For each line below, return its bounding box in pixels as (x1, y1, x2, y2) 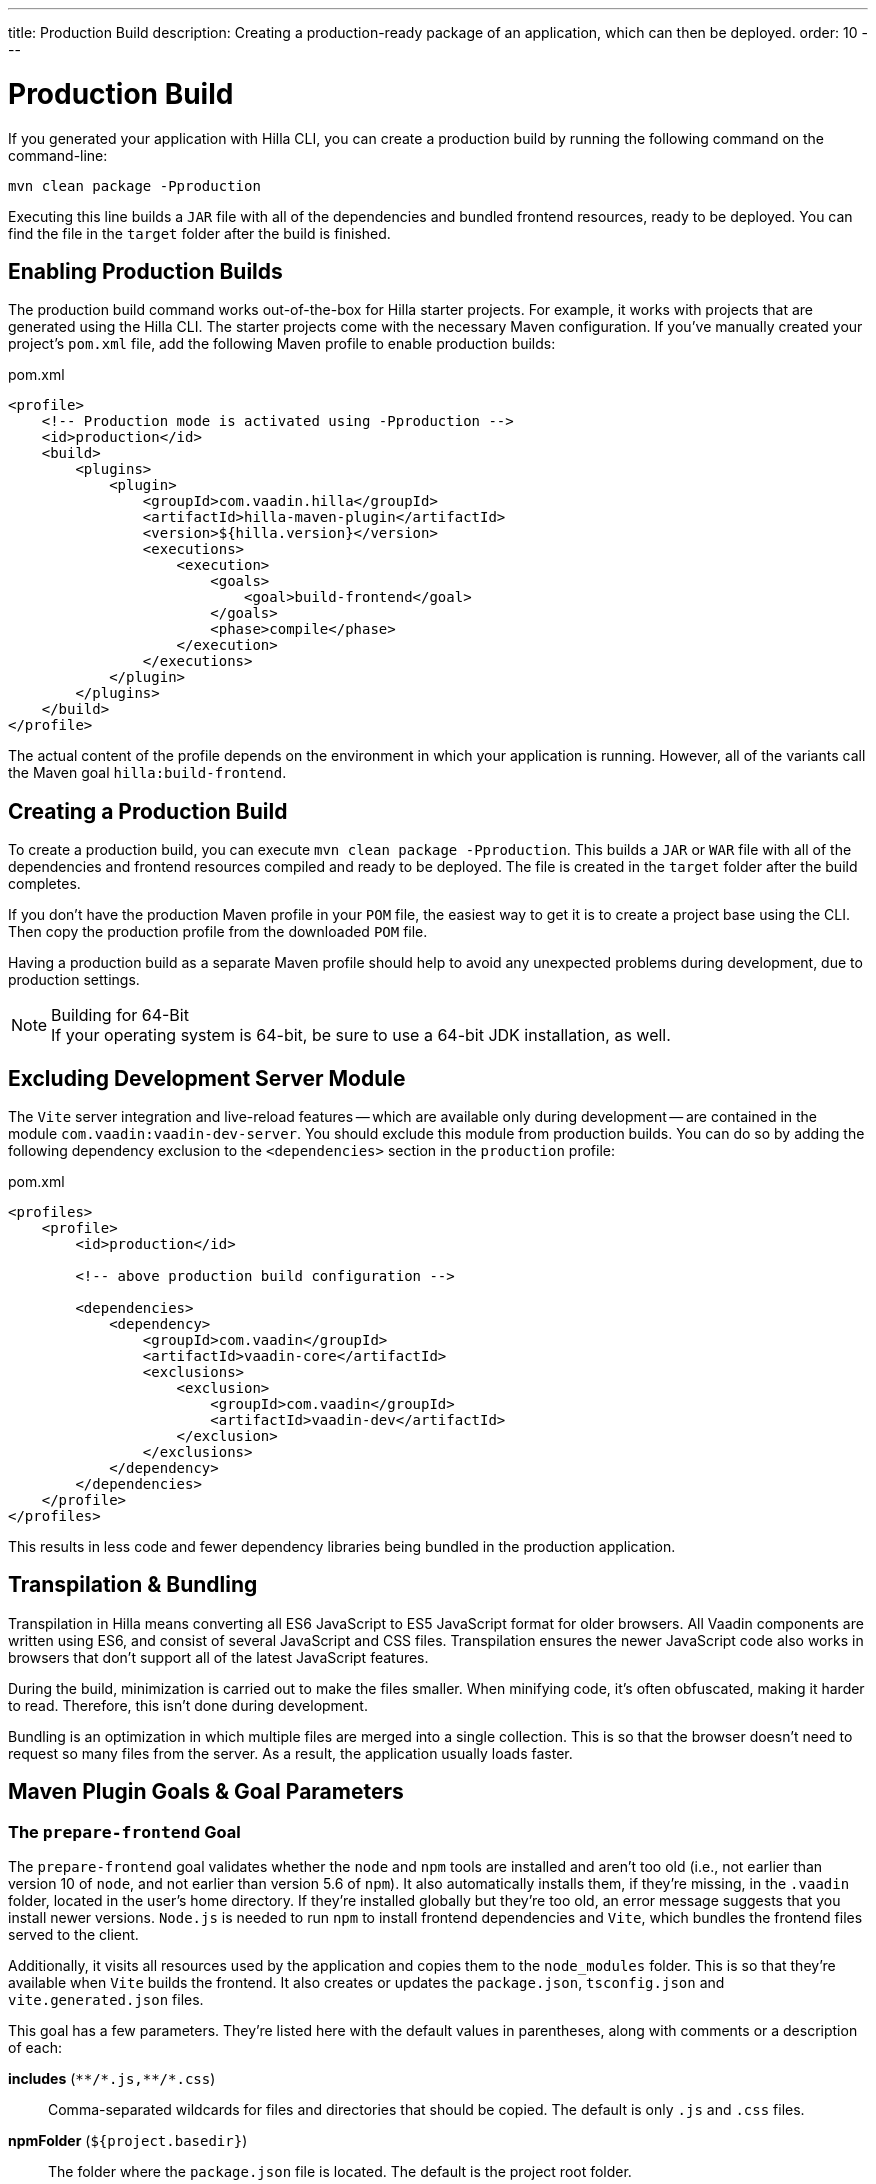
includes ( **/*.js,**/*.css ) (8, 2070, 216, 2088)
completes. (8, 875, 81, 893)
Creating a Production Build (8, 798, 288, 824)
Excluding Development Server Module (8, 1065, 406, 1091)
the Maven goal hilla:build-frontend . (8, 764, 287, 782)
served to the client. (8, 1926, 139, 1944)
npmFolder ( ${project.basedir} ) (8, 2132, 248, 2150)
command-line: (8, 146, 108, 164)
